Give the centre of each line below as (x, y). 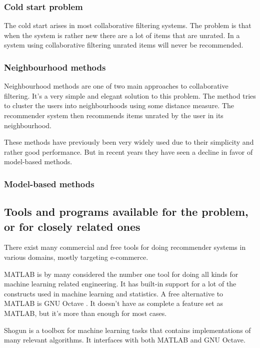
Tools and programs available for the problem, (126, 212)
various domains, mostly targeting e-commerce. (76, 257)
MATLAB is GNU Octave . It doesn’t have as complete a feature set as (113, 303)
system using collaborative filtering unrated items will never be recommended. (124, 45)
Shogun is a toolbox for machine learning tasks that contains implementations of (127, 330)
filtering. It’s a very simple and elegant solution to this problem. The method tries (130, 95)
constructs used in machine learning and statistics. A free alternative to (114, 293)
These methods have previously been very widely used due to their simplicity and (129, 142)
